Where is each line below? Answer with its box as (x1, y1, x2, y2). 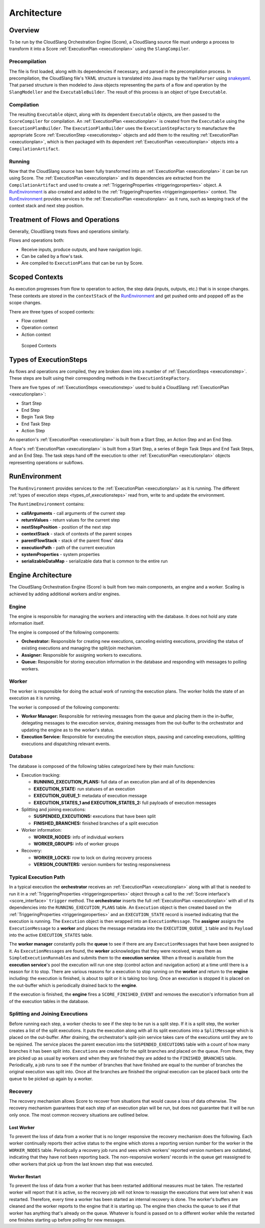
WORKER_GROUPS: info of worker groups (33, 840, 120, 847)
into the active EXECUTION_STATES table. (9, 932, 93, 938)
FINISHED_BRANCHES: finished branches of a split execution (33, 820, 159, 826)
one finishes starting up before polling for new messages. (9, 1217, 126, 1223)
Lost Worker (9, 1124, 35, 1130)
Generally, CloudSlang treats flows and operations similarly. (9, 228, 130, 234)
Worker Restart (9, 1173, 41, 1179)
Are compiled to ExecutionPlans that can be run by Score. (21, 260, 143, 266)
